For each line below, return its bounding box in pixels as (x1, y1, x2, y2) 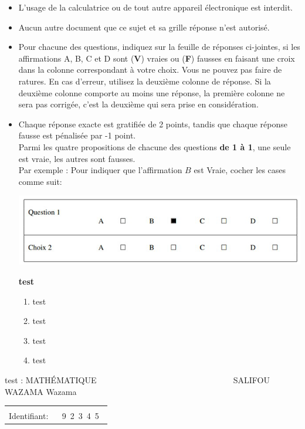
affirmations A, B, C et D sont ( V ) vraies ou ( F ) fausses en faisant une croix (18, 52, 295, 64)
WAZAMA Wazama (5, 385, 77, 397)
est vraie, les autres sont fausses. (18, 152, 135, 164)
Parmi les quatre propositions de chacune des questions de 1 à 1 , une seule (18, 140, 291, 153)
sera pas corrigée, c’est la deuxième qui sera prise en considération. (18, 98, 259, 110)
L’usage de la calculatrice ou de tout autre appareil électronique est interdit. (18, 1, 293, 13)
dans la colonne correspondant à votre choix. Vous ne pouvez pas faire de (18, 63, 282, 76)
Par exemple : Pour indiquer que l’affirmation (18, 164, 182, 176)
